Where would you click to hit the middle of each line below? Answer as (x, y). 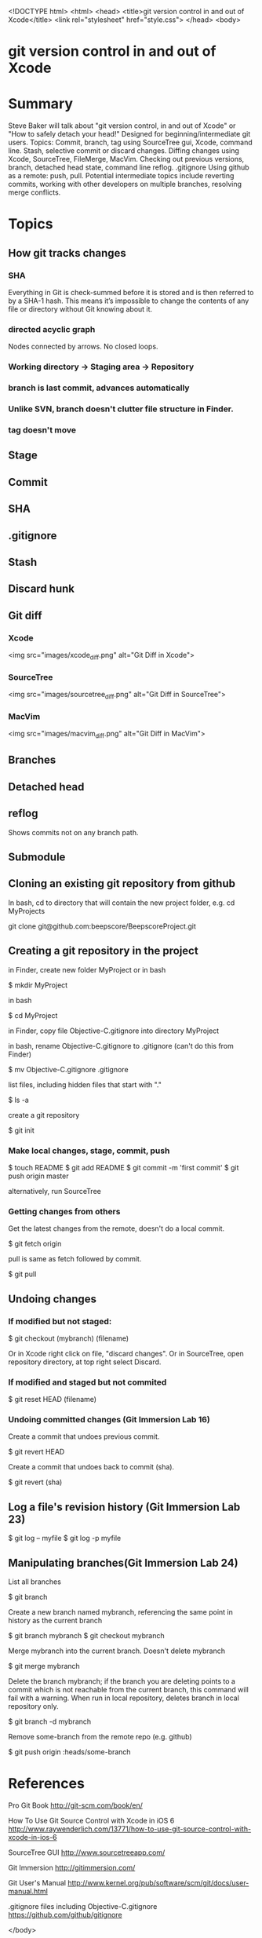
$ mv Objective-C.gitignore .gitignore (68, 1069)
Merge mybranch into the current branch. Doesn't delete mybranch (117, 1651)
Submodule (37, 857)
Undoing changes (52, 1299)
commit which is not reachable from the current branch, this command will (128, 1690)
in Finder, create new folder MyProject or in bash (87, 969)
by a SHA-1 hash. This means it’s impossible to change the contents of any (129, 301)
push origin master (38, 1176)
